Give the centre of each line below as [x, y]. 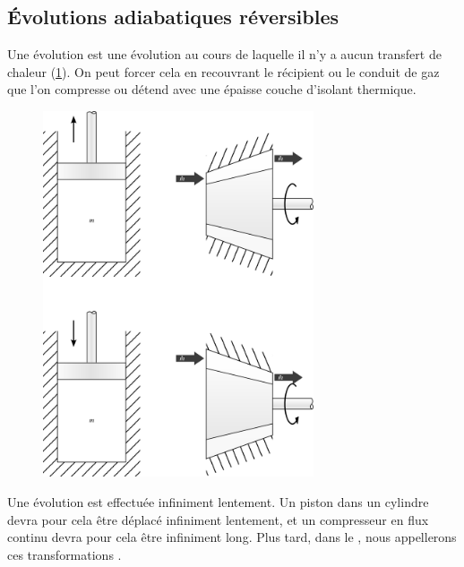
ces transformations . [64, 554]
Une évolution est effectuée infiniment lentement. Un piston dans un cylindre [218, 502]
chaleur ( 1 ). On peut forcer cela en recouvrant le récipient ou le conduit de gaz [223, 71]
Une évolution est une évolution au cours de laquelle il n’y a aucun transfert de [224, 54]
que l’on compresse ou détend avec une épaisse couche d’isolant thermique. [212, 89]
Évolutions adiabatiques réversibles [173, 17]
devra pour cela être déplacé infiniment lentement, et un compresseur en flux [218, 519]
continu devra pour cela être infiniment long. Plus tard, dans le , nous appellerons [232, 537]
